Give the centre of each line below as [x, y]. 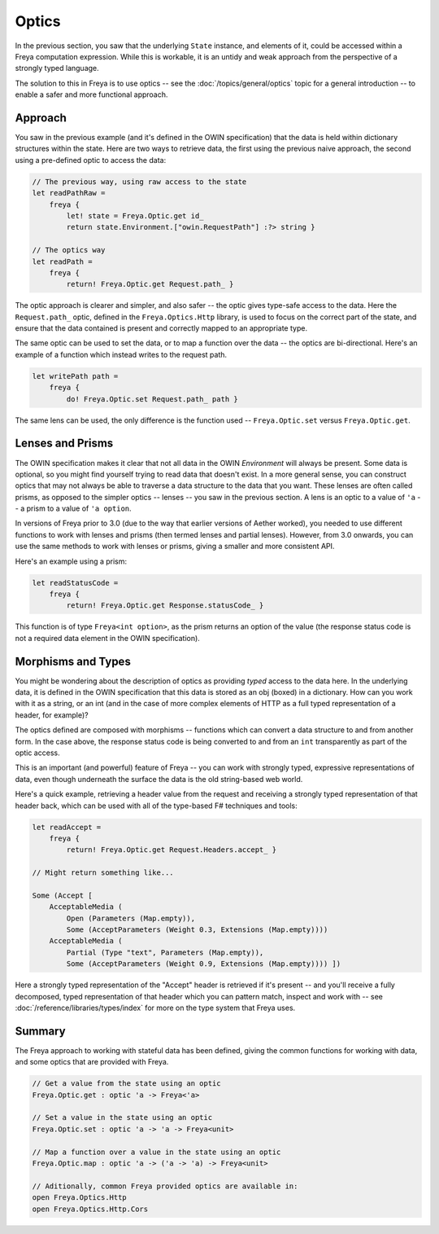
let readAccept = [67, 827]
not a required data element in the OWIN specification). [108, 638]
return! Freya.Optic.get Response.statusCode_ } [165, 606]
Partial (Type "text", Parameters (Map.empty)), [165, 952]
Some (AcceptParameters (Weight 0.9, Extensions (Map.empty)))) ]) [204, 964]
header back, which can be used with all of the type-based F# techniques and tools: [156, 806]
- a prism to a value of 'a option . [73, 508]
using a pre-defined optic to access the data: [91, 160]
